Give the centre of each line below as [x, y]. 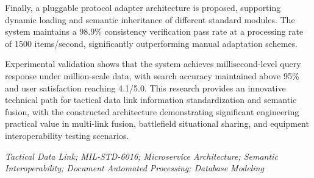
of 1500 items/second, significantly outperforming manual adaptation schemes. [151, 43]
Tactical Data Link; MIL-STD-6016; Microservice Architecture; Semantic [141, 156]
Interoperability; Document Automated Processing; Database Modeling [134, 168]
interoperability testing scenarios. [67, 135]
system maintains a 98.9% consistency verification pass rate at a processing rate [154, 31]
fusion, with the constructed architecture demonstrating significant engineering [152, 111]
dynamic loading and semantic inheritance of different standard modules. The [150, 19]
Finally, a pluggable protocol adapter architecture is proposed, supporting [143, 7]
